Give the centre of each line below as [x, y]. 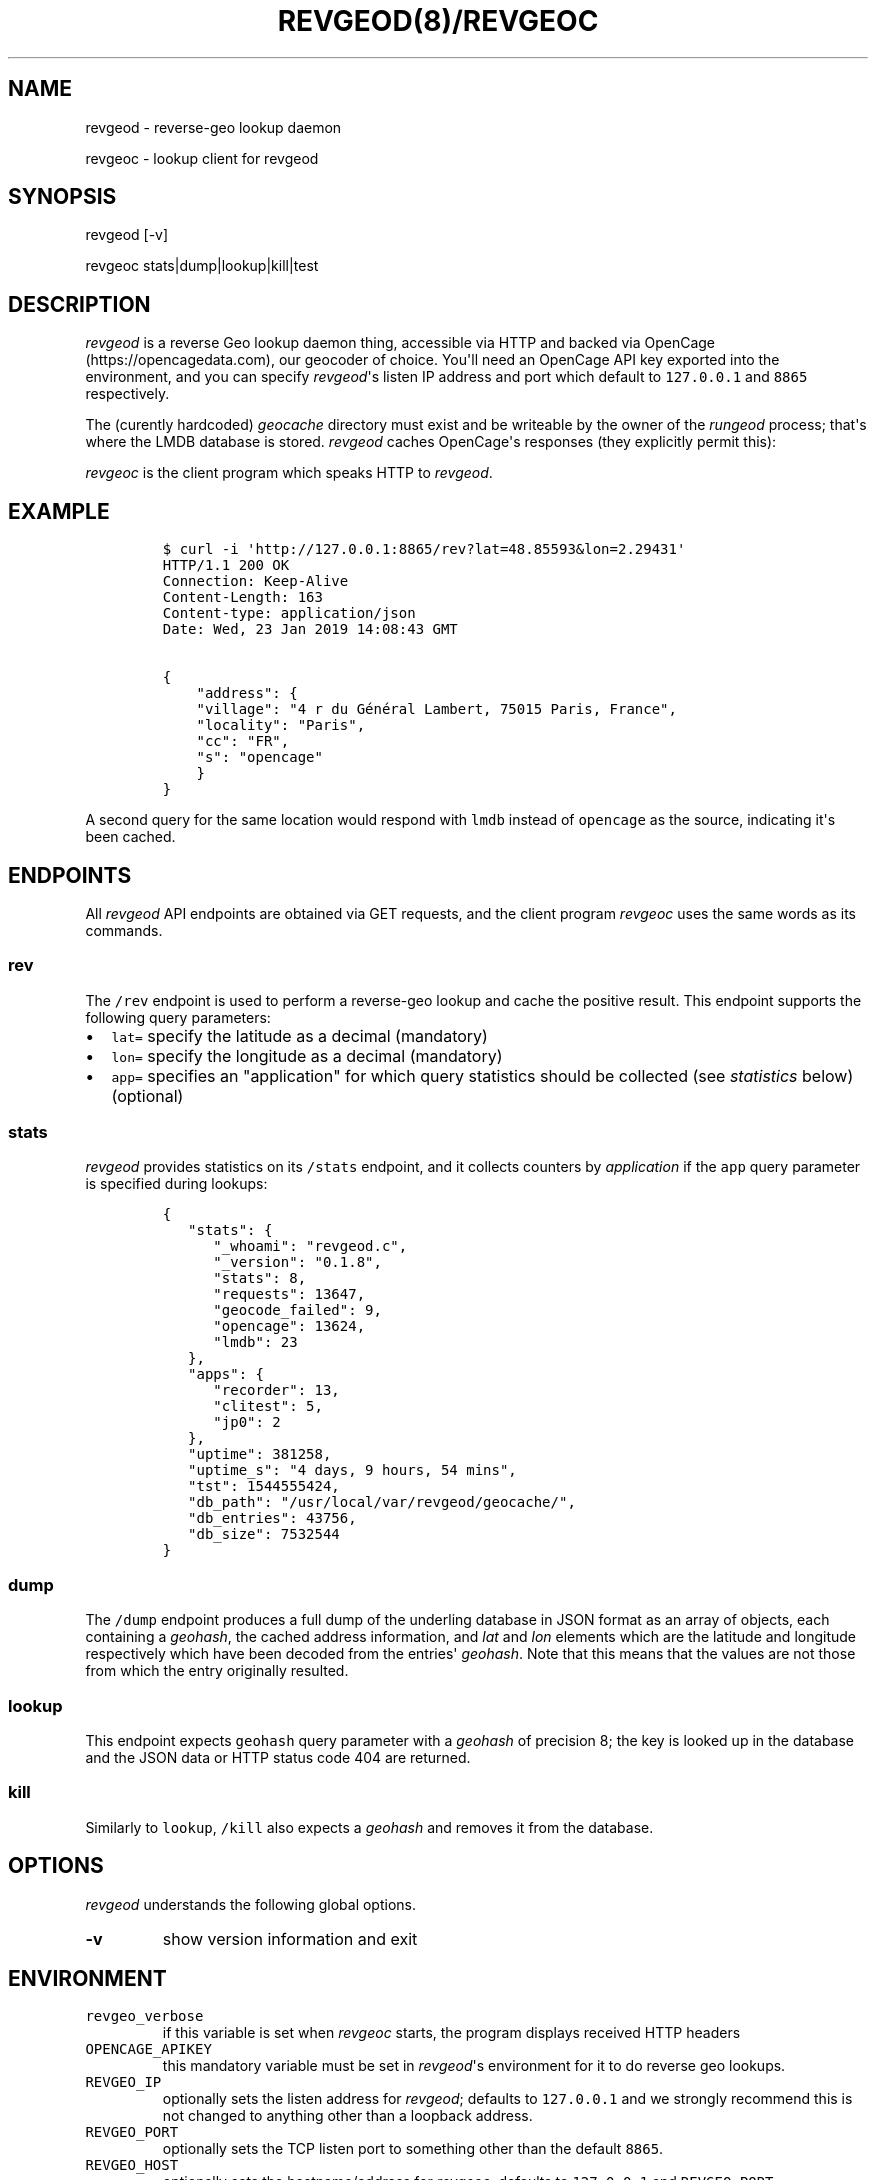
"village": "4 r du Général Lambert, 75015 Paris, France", [436, 709]
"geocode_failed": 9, [297, 1310]
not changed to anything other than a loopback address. [347, 2116]
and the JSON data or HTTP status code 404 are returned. [278, 1757]
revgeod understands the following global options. [251, 1904]
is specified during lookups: [176, 1184]
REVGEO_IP [123, 2082]
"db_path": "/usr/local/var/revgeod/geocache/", [382, 1502]
